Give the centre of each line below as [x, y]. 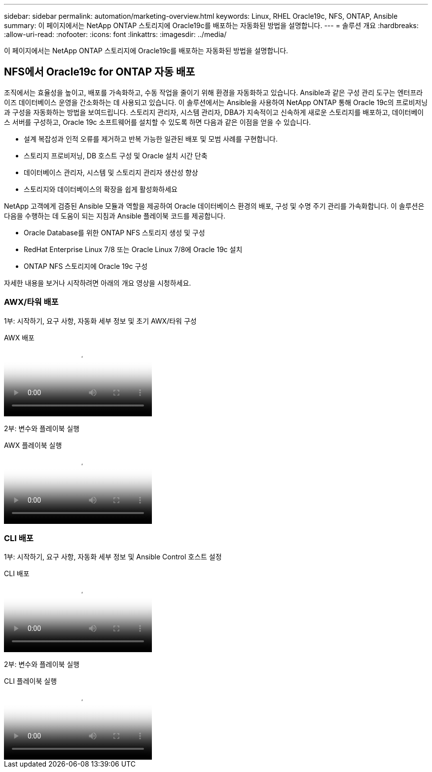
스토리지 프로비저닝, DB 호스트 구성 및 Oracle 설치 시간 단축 [116, 155]
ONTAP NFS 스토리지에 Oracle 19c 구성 [86, 266]
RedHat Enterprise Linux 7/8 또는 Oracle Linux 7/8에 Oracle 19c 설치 [133, 249]
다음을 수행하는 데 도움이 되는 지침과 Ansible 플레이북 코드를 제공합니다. [115, 216]
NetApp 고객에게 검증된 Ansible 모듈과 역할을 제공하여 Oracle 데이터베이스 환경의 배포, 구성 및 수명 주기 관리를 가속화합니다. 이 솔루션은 [214, 206]
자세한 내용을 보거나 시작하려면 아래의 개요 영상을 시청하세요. [98, 283]
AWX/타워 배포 [31, 302]
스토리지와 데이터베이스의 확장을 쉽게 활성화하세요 [101, 189]
